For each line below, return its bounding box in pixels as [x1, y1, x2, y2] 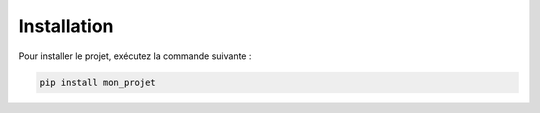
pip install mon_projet [39, 76, 157, 88]
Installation [18, 15, 114, 37]
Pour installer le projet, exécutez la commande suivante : [18, 50, 252, 62]
